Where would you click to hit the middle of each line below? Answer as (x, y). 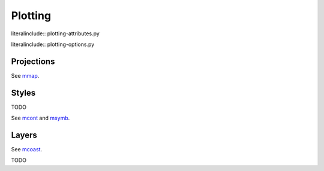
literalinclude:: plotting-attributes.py (55, 33)
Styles (23, 93)
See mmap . (25, 75)
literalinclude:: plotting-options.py (53, 44)
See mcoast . (26, 149)
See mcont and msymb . (40, 118)
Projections (33, 61)
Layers (24, 135)
